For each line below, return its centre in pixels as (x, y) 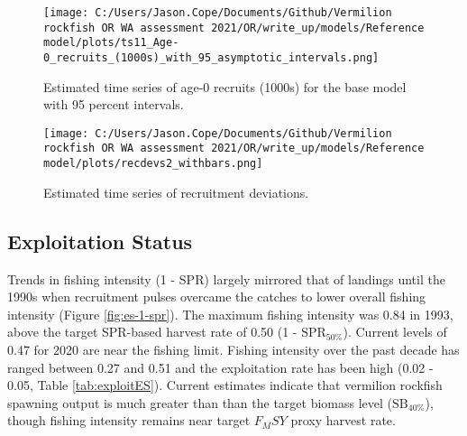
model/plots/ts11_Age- (111, 43)
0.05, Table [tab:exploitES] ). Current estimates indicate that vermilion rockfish (225, 385)
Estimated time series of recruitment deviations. (176, 192)
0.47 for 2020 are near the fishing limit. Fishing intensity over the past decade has (233, 349)
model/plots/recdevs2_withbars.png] (153, 164)
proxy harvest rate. (343, 420)
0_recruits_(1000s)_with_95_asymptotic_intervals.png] (211, 57)
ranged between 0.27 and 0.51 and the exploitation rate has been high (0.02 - (220, 367)
